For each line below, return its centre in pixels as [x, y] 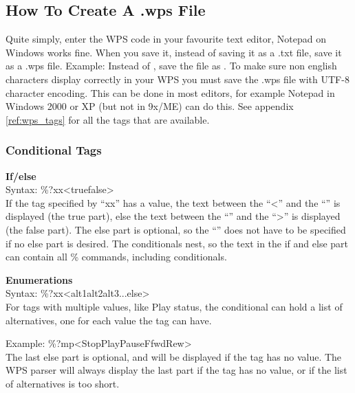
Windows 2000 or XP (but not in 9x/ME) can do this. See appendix [150, 106]
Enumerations [39, 279]
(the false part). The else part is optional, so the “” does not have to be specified [176, 229]
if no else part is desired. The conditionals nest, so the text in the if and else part [177, 243]
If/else [21, 176]
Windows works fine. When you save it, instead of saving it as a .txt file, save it [174, 52]
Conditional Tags [54, 150]
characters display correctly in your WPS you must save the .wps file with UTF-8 [177, 79]
